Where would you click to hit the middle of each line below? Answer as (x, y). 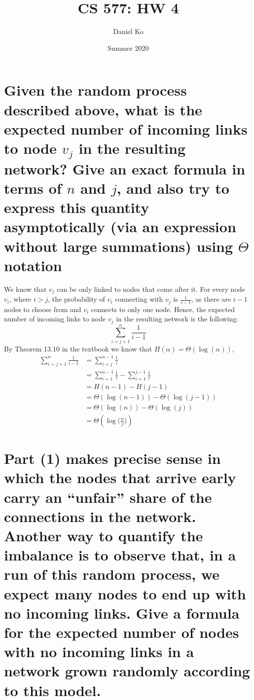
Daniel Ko (128, 31)
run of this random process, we (112, 574)
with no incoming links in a (99, 651)
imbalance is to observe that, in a (120, 555)
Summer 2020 (128, 48)
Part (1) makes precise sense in (112, 458)
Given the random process (95, 90)
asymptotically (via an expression (120, 227)
